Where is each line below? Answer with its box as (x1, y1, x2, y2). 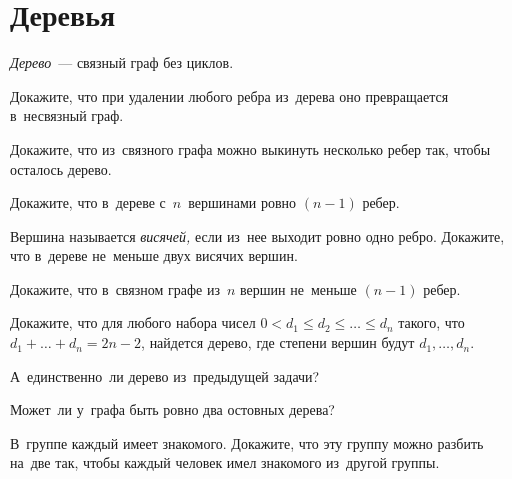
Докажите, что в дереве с (10, 192, 166, 213)
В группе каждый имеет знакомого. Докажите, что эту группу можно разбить (10, 432, 484, 453)
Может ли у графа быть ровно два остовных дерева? (10, 399, 335, 420)
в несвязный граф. (10, 105, 124, 126)
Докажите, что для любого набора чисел (10, 312, 256, 333)
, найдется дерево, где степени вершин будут (141, 332, 415, 353)
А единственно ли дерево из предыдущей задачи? (10, 365, 320, 386)
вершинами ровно (188, 192, 297, 213)
